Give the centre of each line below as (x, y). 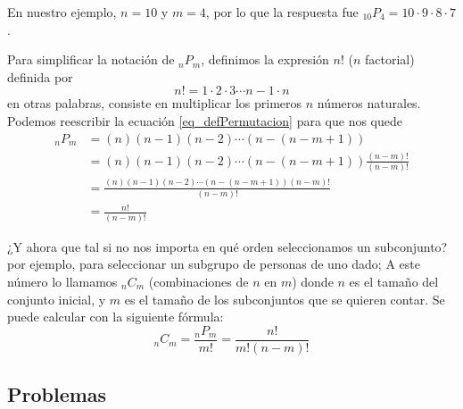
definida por (40, 76)
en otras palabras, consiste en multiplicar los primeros (155, 103)
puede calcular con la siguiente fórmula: (116, 317)
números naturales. (369, 103)
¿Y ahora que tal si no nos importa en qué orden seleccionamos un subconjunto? (227, 246)
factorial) (390, 59)
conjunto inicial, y (57, 299)
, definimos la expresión (265, 59)
